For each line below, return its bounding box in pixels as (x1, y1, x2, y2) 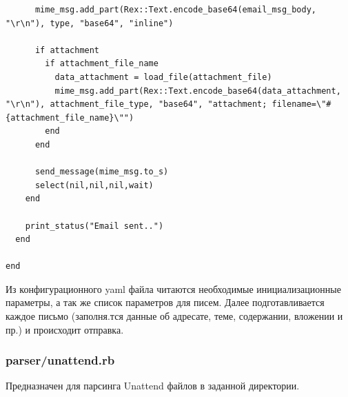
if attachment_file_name (45, 59, 158, 69)
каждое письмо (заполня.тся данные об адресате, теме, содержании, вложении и (6, 309, 343, 323)
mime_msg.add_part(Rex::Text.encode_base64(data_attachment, (54, 85, 341, 96)
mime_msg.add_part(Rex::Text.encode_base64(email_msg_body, (34, 5, 317, 14)
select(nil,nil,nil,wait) (34, 180, 154, 190)
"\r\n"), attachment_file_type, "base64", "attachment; (6, 99, 267, 110)
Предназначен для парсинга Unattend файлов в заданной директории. (6, 378, 300, 393)
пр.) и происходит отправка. (6, 322, 124, 336)
